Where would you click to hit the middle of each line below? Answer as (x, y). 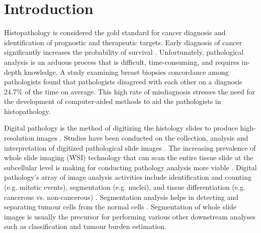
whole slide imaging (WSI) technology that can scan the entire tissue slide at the (129, 157)
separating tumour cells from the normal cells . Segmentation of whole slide (120, 207)
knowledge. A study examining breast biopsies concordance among (126, 72)
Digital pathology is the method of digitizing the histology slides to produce (121, 128)
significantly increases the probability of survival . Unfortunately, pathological (124, 52)
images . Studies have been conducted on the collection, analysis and (142, 138)
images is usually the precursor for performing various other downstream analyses (130, 216)
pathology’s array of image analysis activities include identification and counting (128, 177)
